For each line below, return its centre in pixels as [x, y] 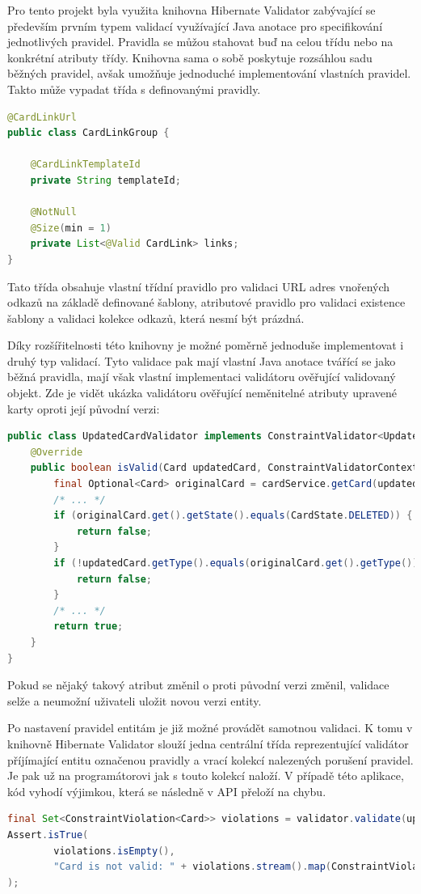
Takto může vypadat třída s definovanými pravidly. [134, 89]
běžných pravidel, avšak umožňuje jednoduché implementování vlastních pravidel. [209, 73]
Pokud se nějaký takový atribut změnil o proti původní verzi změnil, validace [198, 685]
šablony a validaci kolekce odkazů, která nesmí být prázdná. [156, 318]
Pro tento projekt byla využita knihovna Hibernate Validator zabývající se [192, 10]
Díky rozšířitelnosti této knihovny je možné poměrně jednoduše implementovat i [206, 345]
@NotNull [53, 212]
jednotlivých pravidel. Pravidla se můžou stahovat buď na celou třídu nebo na [200, 42]
